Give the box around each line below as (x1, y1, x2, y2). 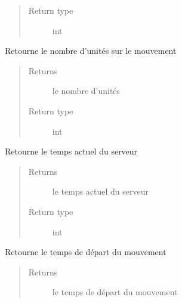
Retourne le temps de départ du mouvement (5, 246, 166, 258)
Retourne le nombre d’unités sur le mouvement (5, 44, 177, 57)
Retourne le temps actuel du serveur (5, 145, 138, 157)
